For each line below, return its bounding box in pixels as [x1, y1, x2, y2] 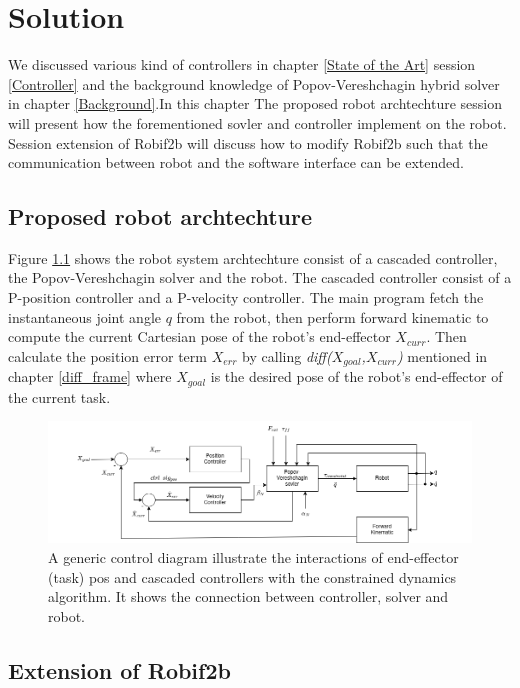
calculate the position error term [8, 345, 207, 366]
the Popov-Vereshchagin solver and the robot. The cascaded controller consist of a [8, 267, 512, 288]
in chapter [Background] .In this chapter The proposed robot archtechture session [8, 93, 502, 114]
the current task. [8, 386, 111, 407]
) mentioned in [396, 345, 488, 366]
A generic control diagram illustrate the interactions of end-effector [48, 547, 459, 567]
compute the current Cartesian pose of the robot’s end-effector [8, 326, 391, 347]
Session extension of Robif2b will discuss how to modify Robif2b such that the [8, 132, 488, 153]
